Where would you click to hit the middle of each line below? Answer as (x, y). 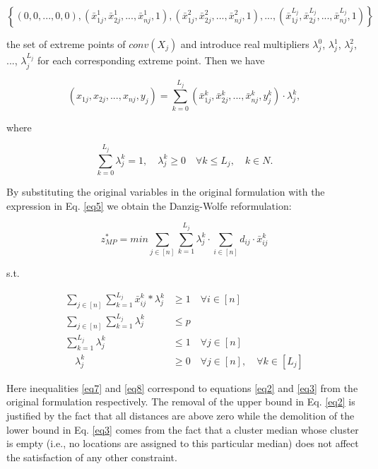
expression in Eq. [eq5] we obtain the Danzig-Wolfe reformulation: (149, 205)
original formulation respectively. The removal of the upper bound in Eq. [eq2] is (181, 402)
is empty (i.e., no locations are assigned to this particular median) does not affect (183, 443)
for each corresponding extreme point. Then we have (151, 60)
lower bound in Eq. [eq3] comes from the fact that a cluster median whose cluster (183, 429)
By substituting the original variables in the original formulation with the (166, 191)
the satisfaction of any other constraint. (92, 457)
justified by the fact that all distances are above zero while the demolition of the (181, 415)
